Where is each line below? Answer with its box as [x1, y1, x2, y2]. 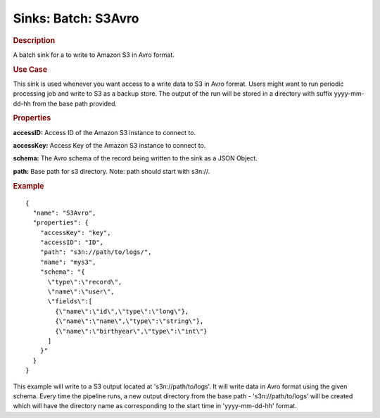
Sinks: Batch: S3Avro [13, 11, 140, 26]
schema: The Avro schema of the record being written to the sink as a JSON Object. [13, 154, 258, 163]
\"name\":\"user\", [47, 288, 115, 296]
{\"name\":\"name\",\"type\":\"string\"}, [55, 317, 204, 325]
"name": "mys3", [39, 258, 96, 266]
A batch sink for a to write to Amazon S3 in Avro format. [13, 50, 175, 59]
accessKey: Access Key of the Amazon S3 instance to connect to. [13, 141, 206, 150]
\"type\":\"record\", [47, 278, 122, 286]
